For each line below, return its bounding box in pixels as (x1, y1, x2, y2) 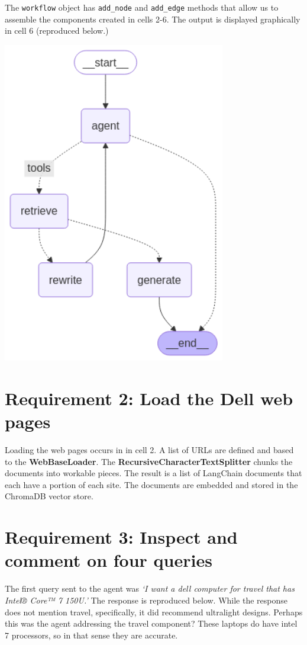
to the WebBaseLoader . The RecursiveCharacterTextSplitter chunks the (5, 455, 293, 467)
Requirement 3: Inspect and (5, 525, 238, 549)
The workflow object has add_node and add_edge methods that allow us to (5, 1, 279, 13)
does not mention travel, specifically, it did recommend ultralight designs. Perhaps (5, 605, 303, 618)
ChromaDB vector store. (5, 490, 93, 502)
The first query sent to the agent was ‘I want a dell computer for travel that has (5, 582, 295, 595)
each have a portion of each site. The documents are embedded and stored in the (5, 478, 298, 490)
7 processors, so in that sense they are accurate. (5, 628, 178, 641)
